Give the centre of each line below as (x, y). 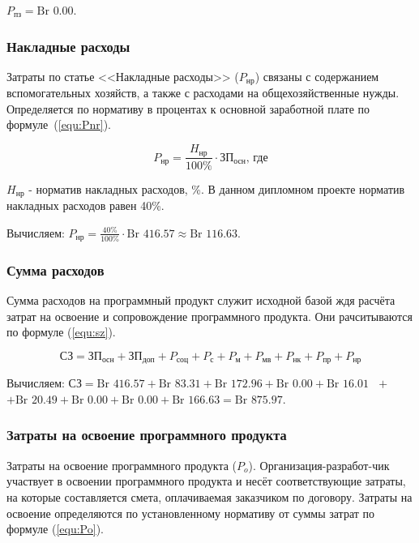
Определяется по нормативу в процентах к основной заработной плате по (188, 108)
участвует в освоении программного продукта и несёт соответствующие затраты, (206, 481)
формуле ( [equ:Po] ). (55, 529)
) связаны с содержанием (317, 76)
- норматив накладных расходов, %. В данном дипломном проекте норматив (217, 188)
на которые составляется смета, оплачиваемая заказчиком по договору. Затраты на (209, 496)
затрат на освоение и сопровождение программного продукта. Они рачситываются (210, 316)
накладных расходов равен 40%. (86, 205)
